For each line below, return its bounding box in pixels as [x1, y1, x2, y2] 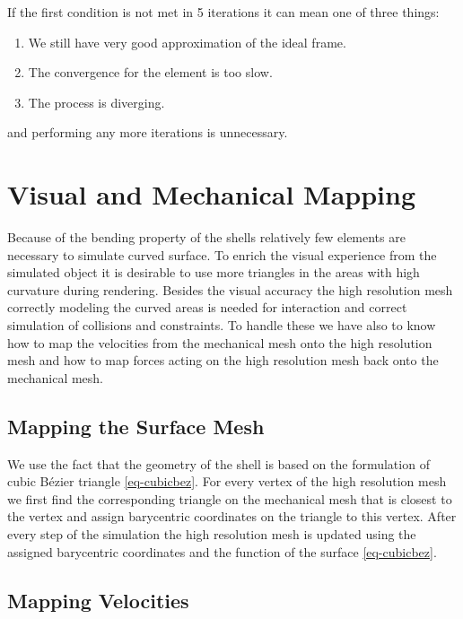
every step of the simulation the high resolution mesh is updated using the [7, 525, 416, 544]
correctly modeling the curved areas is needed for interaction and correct [7, 298, 407, 317]
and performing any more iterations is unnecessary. [7, 123, 288, 142]
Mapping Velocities [7, 586, 189, 614]
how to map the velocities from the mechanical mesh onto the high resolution [7, 333, 432, 352]
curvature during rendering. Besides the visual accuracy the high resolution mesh [7, 280, 453, 299]
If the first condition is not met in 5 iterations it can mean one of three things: [7, 3, 440, 21]
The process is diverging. [28, 92, 165, 111]
